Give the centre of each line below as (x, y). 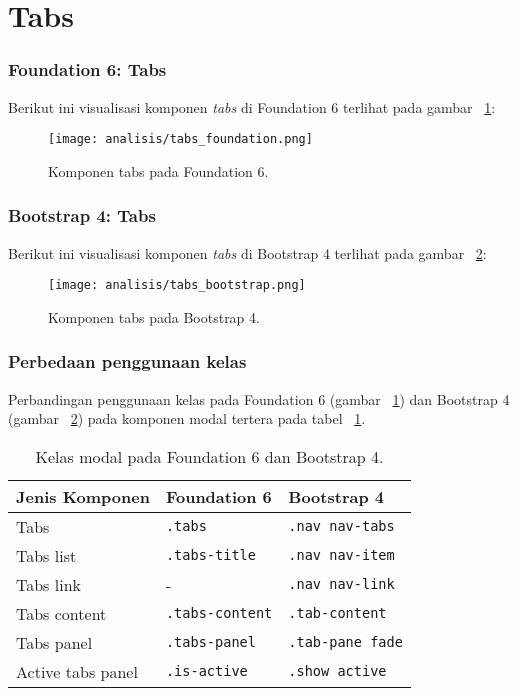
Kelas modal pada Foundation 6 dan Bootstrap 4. (209, 456)
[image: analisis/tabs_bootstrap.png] (177, 285)
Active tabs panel (77, 671)
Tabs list (46, 555)
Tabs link (48, 584)
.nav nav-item (341, 555)
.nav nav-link (341, 584)
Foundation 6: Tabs (87, 69)
